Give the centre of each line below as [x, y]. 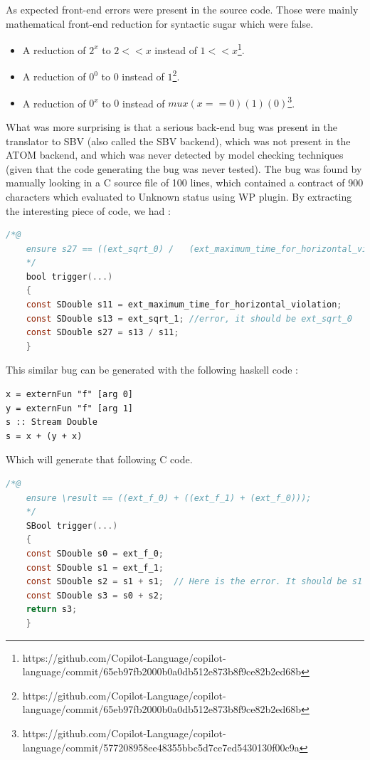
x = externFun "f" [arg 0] [69, 395]
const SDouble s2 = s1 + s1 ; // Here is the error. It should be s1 [194, 582]
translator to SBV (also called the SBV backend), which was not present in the [178, 141]
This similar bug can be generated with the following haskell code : [152, 370]
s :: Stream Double [52, 422]
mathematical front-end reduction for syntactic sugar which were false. [160, 23]
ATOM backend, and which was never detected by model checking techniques [175, 155]
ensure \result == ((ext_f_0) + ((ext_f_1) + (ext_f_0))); [169, 498]
